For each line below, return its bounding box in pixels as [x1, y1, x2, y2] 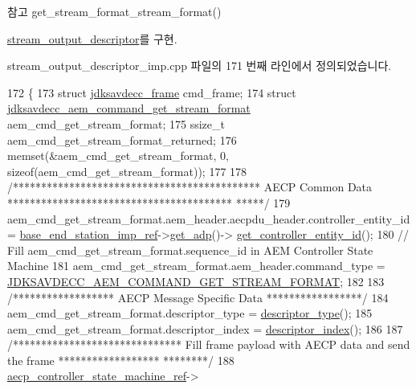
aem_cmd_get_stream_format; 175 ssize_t [7, 115, 225, 132]
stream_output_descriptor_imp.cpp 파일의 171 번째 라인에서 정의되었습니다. [7, 57, 392, 74]
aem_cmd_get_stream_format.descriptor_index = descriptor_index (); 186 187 [7, 320, 403, 337]
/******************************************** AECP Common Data [7, 178, 373, 195]
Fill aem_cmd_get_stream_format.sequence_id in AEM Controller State [7, 241, 373, 258]
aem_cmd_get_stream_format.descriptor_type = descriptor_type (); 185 [7, 305, 373, 321]
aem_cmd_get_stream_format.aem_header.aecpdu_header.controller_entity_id [7, 210, 410, 227]
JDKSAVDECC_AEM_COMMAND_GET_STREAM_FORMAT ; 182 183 [7, 272, 385, 289]
